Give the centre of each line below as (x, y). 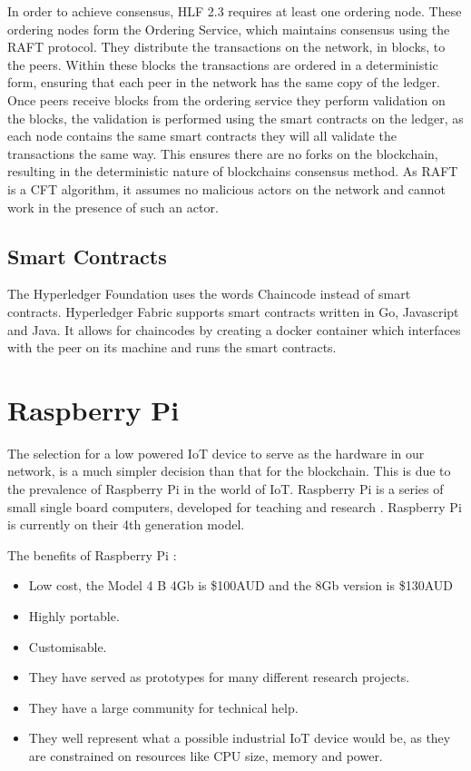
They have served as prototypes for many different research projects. (219, 677)
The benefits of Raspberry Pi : (92, 554)
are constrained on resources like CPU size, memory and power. (206, 755)
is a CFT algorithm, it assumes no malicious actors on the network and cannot (226, 188)
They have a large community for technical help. (163, 707)
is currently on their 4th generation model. (126, 524)
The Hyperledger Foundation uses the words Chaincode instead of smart (209, 294)
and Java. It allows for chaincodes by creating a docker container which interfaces (234, 329)
